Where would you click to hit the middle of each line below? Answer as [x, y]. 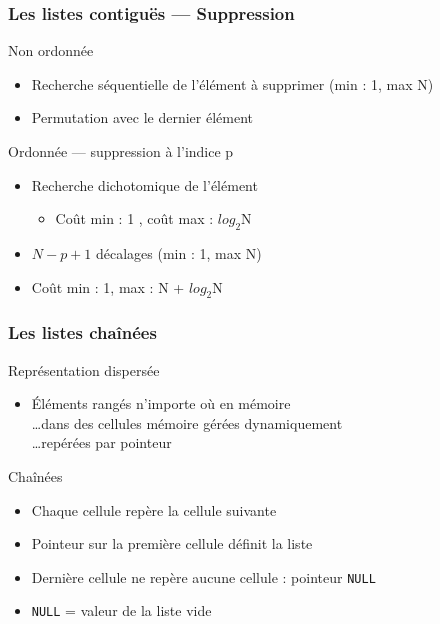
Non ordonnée [51, 50]
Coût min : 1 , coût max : [134, 218]
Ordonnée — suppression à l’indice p [121, 151]
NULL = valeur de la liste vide [121, 610]
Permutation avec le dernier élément [142, 117]
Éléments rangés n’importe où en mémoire [161, 403]
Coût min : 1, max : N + [108, 286]
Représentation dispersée [84, 369]
